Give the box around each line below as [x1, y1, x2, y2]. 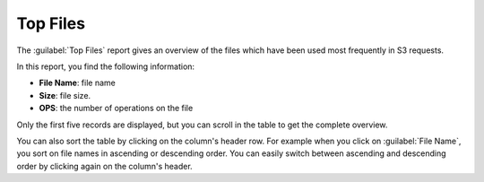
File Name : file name [39, 77, 116, 89]
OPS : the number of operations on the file [39, 103, 194, 114]
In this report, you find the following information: [16, 61, 195, 72]
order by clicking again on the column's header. [16, 160, 193, 171]
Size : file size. [39, 90, 91, 100]
